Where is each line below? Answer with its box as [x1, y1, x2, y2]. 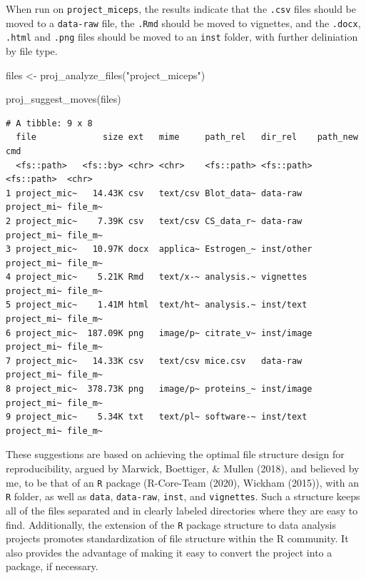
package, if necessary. [6, 559, 98, 574]
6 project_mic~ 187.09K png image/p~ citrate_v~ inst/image [6, 328, 312, 338]
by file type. [6, 43, 58, 58]
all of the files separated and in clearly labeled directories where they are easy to [6, 502, 358, 517]
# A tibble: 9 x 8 [6, 118, 93, 128]
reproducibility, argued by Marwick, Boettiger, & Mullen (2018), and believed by [6, 461, 360, 475]
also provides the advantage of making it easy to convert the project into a [6, 544, 332, 559]
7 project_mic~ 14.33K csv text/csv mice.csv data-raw [6, 355, 303, 366]
